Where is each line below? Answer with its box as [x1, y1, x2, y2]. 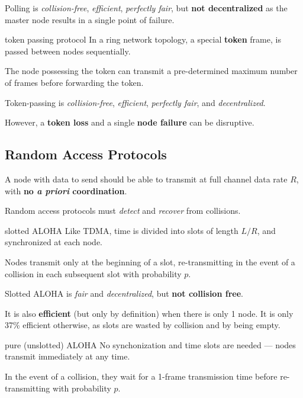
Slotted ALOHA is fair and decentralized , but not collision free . [5, 287, 243, 300]
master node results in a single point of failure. [5, 13, 175, 25]
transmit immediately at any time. [5, 350, 130, 362]
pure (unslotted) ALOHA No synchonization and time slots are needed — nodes [5, 338, 296, 351]
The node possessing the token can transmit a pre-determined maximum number [5, 65, 298, 77]
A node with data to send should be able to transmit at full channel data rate [5, 172, 288, 185]
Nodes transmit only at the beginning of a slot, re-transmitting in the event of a [5, 255, 295, 268]
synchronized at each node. [5, 236, 103, 248]
